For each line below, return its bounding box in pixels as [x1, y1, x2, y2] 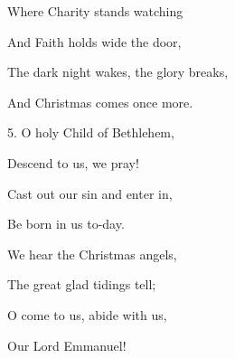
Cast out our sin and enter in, [7, 184, 173, 203]
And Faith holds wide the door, [7, 32, 182, 51]
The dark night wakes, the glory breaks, [7, 62, 229, 81]
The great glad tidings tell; [7, 275, 156, 294]
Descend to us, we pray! [7, 153, 139, 172]
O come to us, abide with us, [7, 305, 167, 324]
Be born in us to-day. [7, 214, 125, 233]
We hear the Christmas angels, [7, 244, 177, 263]
